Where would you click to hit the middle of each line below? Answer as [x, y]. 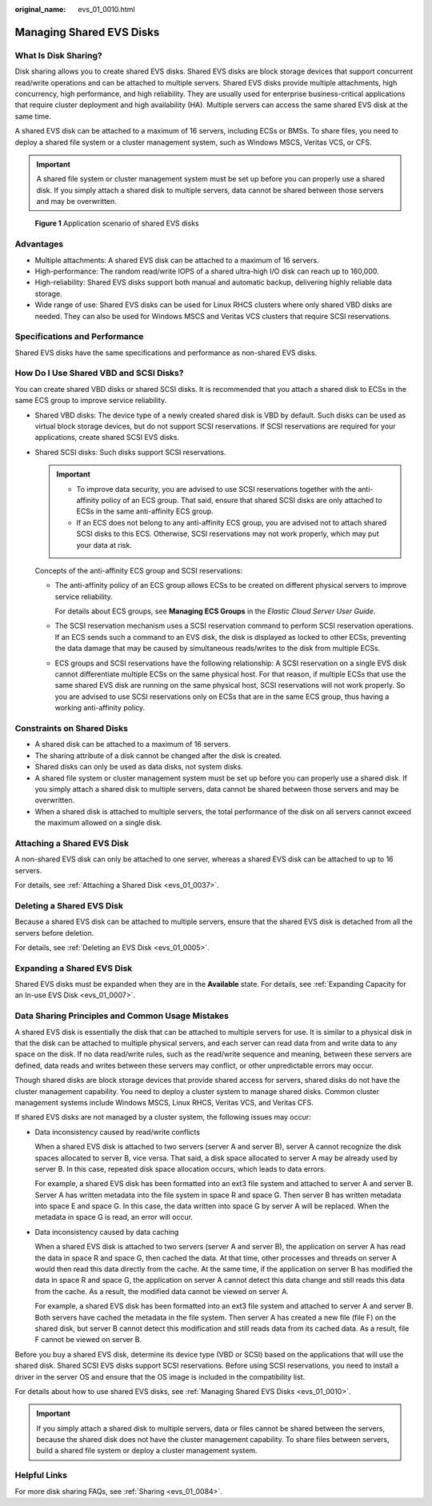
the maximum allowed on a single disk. [99, 823]
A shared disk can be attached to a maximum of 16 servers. [133, 745]
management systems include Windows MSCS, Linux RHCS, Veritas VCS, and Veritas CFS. [164, 1102]
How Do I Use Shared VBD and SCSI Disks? [99, 374]
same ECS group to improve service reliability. [91, 401]
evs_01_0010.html [106, 9]
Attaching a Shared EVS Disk [72, 843]
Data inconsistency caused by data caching [107, 1232]
